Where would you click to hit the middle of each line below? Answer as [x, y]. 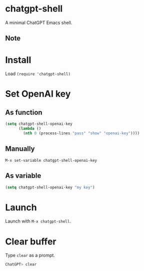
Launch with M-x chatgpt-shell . [38, 221]
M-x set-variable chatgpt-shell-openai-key [51, 160]
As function [24, 112]
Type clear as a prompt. [30, 255]
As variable [23, 176]
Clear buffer [31, 241]
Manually [20, 149]
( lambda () [30, 129]
